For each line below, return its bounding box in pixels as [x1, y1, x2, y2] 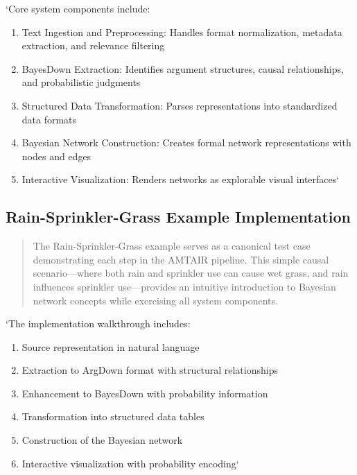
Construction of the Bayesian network [21, 433, 183, 447]
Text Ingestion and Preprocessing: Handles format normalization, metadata [21, 24, 342, 39]
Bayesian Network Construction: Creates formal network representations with [21, 135, 351, 150]
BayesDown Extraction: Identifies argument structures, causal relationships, [21, 61, 344, 76]
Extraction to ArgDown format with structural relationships [21, 363, 278, 377]
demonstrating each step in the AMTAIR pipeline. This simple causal [33, 252, 329, 266]
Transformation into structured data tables [21, 409, 204, 424]
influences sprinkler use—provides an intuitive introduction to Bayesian [33, 279, 336, 293]
